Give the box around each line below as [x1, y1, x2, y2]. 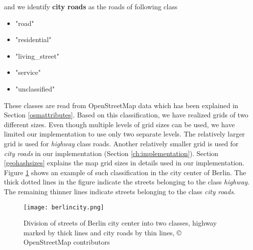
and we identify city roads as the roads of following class [4, 1, 178, 11]
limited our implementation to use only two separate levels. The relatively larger [4, 129, 245, 139]
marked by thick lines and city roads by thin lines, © [23, 227, 182, 237]
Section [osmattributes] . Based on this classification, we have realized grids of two [4, 110, 249, 120]
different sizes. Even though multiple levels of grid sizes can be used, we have [4, 119, 235, 129]
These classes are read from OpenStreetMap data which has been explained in [4, 100, 238, 110]
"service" [15, 67, 41, 77]
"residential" [15, 34, 52, 45]
